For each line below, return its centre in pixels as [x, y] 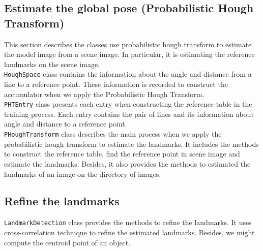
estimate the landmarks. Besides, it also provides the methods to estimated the [127, 163]
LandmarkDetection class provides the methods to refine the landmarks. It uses [128, 222]
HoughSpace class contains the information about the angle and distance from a [128, 74]
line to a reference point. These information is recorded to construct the [116, 84]
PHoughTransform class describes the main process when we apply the [113, 134]
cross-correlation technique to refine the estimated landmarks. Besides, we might [129, 232]
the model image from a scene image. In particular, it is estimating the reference [129, 54]
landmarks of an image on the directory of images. [83, 174]
